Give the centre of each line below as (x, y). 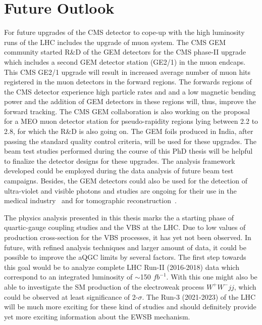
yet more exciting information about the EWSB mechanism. (97, 316)
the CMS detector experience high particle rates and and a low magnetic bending (130, 91)
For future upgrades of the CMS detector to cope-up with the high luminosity (124, 32)
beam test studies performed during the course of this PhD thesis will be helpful (128, 151)
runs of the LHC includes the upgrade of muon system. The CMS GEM (115, 42)
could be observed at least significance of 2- (71, 296)
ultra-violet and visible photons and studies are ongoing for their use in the (120, 190)
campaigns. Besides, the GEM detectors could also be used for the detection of (126, 181)
